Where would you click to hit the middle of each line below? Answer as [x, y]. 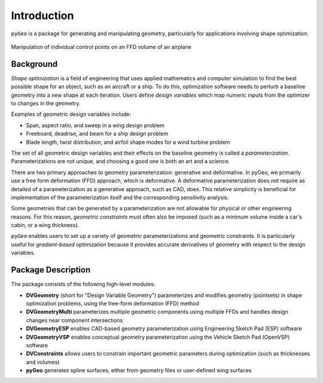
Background [34, 64]
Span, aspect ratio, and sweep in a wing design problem [95, 125]
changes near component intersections [74, 320]
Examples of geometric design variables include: [71, 114]
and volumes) [43, 362]
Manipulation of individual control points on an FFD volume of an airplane [101, 47]
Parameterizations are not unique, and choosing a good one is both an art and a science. [121, 161]
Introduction [42, 16]
